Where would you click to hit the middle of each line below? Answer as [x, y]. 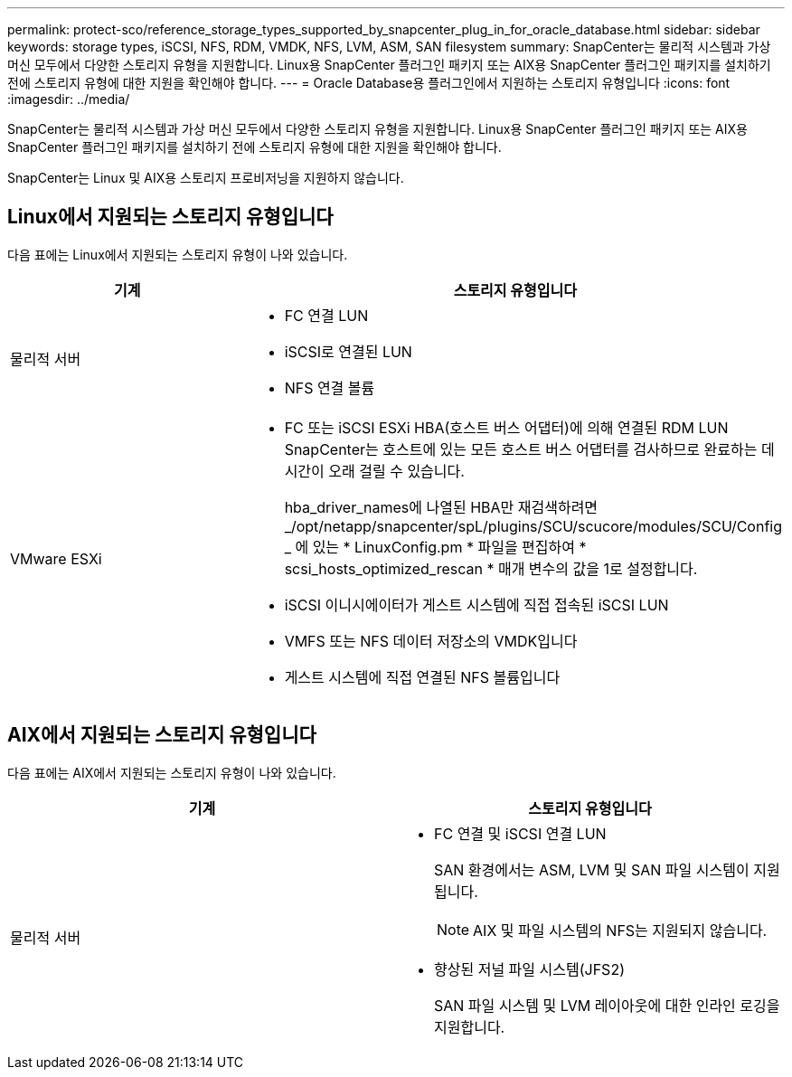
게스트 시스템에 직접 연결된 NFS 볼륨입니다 [422, 677]
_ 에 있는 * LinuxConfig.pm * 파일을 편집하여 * [435, 547]
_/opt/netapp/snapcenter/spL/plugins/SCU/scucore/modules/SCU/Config [533, 526]
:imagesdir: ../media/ [69, 99]
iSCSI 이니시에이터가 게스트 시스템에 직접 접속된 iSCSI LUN [476, 605]
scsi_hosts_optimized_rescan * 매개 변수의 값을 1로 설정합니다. [491, 568]
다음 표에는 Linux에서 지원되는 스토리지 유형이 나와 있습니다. [178, 254]
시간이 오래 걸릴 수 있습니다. [374, 471]
